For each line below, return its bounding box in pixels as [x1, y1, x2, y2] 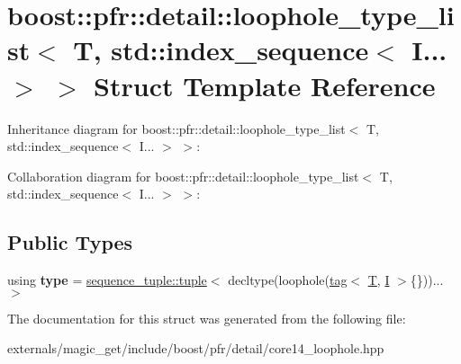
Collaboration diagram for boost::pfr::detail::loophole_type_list [7, 166, 359, 185]
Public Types [7, 228, 133, 256]
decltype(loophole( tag [228, 271, 348, 289]
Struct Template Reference [94, 67, 436, 103]
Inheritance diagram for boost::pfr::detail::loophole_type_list [7, 119, 346, 138]
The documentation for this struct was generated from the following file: [7, 308, 406, 327]
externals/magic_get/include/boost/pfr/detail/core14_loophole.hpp [7, 339, 384, 358]
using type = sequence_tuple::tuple [7, 271, 207, 289]
